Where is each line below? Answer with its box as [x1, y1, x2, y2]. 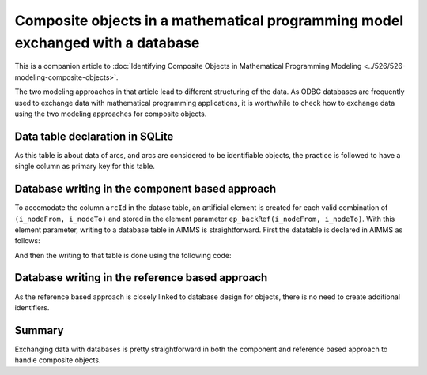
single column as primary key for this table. [14, 162, 156, 171]
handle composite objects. [14, 355, 101, 365]
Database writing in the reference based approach [14, 271, 268, 284]
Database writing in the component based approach [14, 182, 277, 196]
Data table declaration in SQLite [14, 129, 174, 143]
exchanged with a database [14, 34, 200, 51]
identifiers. [14, 302, 50, 312]
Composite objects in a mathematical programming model [14, 12, 403, 29]
